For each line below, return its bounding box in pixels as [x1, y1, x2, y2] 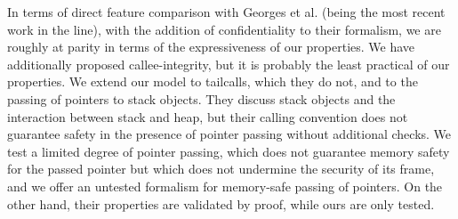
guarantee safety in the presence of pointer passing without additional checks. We [7, 125, 452, 143]
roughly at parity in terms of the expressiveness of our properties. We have [7, 37, 415, 56]
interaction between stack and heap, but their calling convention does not [7, 107, 408, 126]
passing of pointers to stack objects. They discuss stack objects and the [7, 89, 396, 108]
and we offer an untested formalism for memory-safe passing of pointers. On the [7, 176, 443, 195]
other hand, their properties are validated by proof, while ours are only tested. [7, 194, 435, 213]
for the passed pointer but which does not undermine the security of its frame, [7, 159, 435, 178]
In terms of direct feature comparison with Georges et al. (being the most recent [7, 3, 446, 20]
